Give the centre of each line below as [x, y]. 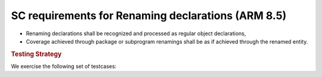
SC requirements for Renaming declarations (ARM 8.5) [149, 16]
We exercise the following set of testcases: [64, 66]
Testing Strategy [36, 54]
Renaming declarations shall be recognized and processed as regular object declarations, [136, 33]
